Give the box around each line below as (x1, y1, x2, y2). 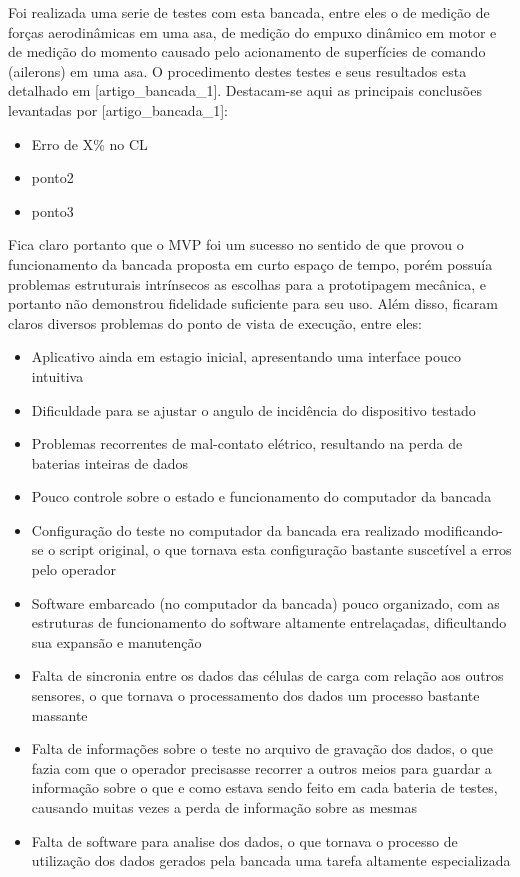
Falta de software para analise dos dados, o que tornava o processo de (31, 830, 458, 851)
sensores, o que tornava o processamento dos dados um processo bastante (31, 685, 480, 706)
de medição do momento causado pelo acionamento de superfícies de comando (8, 41, 486, 62)
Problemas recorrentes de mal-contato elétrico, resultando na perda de (31, 433, 463, 454)
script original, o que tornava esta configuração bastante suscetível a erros (59, 539, 512, 560)
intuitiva (31, 365, 84, 386)
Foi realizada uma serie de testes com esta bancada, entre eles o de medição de (8, 2, 490, 22)
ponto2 (31, 167, 74, 188)
